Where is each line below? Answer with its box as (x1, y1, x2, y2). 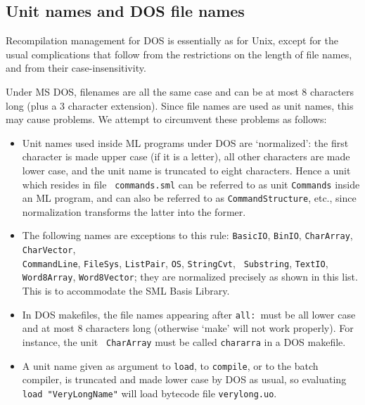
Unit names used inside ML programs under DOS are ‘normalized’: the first (22, 135, 349, 150)
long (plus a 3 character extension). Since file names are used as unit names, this (6, 98, 354, 112)
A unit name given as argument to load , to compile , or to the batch (22, 358, 319, 373)
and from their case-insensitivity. (6, 60, 146, 75)
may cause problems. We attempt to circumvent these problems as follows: (6, 112, 327, 127)
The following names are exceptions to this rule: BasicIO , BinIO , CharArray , (22, 228, 353, 243)
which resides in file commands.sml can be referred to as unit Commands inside (22, 176, 360, 191)
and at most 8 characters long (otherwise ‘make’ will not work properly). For (22, 321, 354, 335)
